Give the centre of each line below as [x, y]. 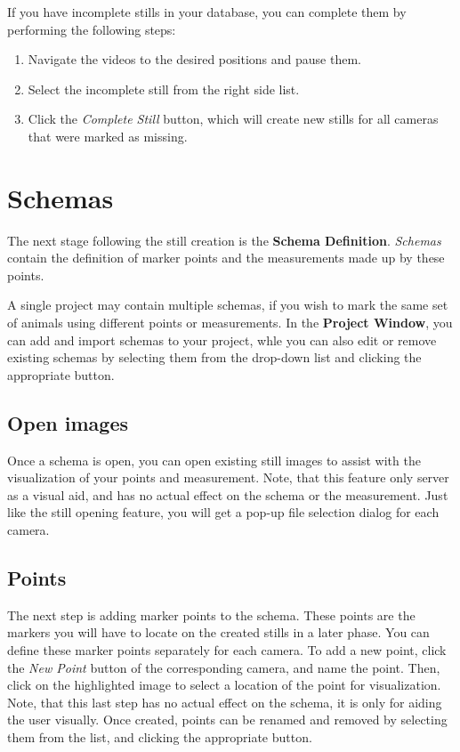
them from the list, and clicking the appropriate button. [160, 736]
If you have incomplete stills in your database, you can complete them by [207, 12]
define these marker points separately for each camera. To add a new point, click [227, 650]
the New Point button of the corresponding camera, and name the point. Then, [224, 667]
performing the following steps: [92, 29]
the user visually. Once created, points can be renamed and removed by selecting [227, 720]
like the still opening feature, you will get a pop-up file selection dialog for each [223, 512]
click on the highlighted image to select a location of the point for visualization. [224, 685]
